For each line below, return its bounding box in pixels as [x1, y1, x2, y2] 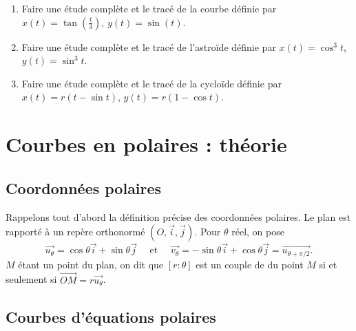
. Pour [194, 224, 221, 239]
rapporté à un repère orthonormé [6, 224, 145, 239]
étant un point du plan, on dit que [18, 257, 164, 271]
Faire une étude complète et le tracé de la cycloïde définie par [21, 76, 282, 90]
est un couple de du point [196, 257, 304, 271]
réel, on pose [231, 224, 284, 239]
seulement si [6, 272, 57, 286]
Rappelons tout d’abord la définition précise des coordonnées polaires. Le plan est [6, 209, 351, 224]
